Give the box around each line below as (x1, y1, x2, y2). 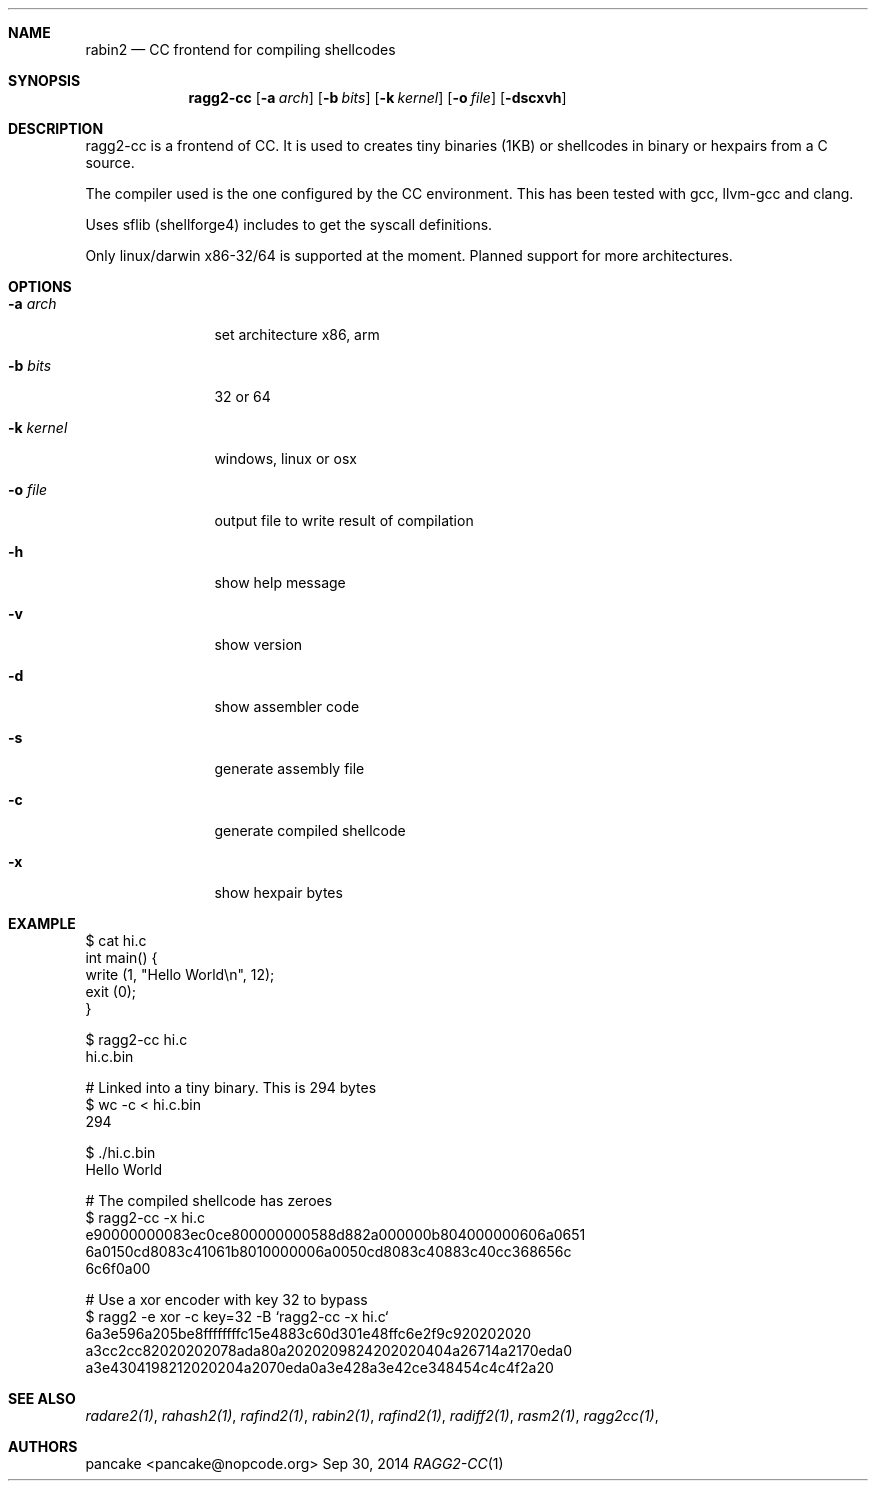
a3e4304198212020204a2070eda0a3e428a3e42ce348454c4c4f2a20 (85, 1359, 554, 1376)
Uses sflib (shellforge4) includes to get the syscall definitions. (85, 216, 493, 233)
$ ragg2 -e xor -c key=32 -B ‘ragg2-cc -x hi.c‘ (85, 1308, 389, 1325)
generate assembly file (214, 760, 365, 777)
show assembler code (214, 698, 360, 715)
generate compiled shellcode (214, 822, 406, 839)
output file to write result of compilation (214, 512, 474, 529)
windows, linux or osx (214, 450, 357, 467)
